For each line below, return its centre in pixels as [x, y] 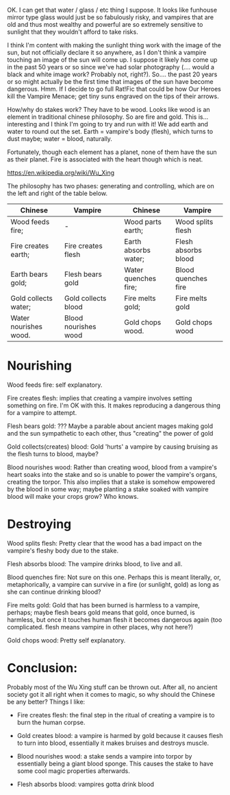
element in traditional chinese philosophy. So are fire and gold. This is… [108, 117]
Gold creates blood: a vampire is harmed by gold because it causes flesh [120, 735]
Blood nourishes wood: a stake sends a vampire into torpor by [104, 756]
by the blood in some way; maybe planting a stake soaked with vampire [108, 489]
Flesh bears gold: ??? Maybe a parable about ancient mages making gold [110, 426]
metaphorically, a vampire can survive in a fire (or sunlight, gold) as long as [113, 584]
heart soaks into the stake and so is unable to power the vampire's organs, [112, 474]
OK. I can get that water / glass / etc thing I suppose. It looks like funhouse [112, 10]
